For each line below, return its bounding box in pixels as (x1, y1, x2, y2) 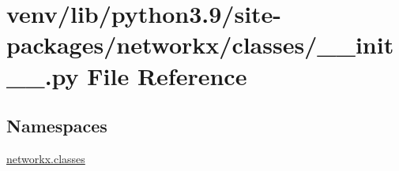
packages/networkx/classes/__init (6, 28, 394, 61)
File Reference (87, 59, 247, 91)
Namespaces (6, 113, 107, 138)
